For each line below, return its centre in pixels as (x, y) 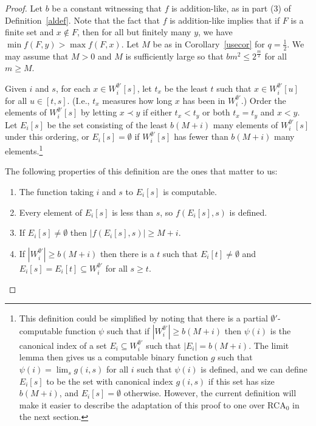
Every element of (51, 212)
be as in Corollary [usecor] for (209, 43)
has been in (204, 100)
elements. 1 (24, 150)
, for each (73, 88)
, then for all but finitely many (134, 32)
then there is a (127, 253)
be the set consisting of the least (107, 124)
